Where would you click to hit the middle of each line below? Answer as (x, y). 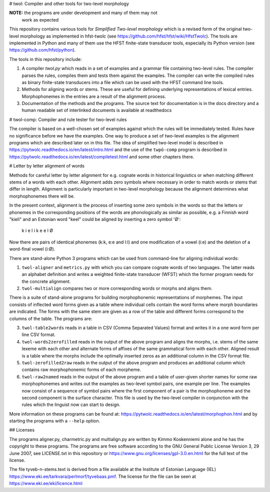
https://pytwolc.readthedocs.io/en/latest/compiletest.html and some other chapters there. (102, 156)
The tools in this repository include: (45, 59)
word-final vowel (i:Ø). (32, 249)
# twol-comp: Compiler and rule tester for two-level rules (68, 119)
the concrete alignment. (46, 281)
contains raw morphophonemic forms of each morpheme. (81, 369)
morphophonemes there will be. (42, 196)
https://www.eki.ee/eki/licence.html (46, 483)
